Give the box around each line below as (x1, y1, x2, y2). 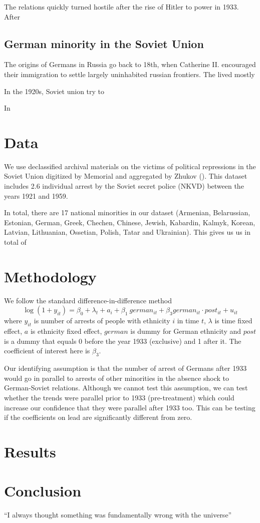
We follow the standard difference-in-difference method (4, 295, 172, 305)
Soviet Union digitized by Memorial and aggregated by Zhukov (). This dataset (4, 171, 247, 181)
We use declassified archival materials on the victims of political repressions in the (4, 161, 256, 171)
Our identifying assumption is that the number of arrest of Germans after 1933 (4, 363, 247, 373)
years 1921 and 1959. (4, 190, 68, 201)
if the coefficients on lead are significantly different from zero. (4, 412, 192, 422)
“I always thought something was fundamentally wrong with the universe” (4, 509, 232, 520)
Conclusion (4, 480, 82, 501)
